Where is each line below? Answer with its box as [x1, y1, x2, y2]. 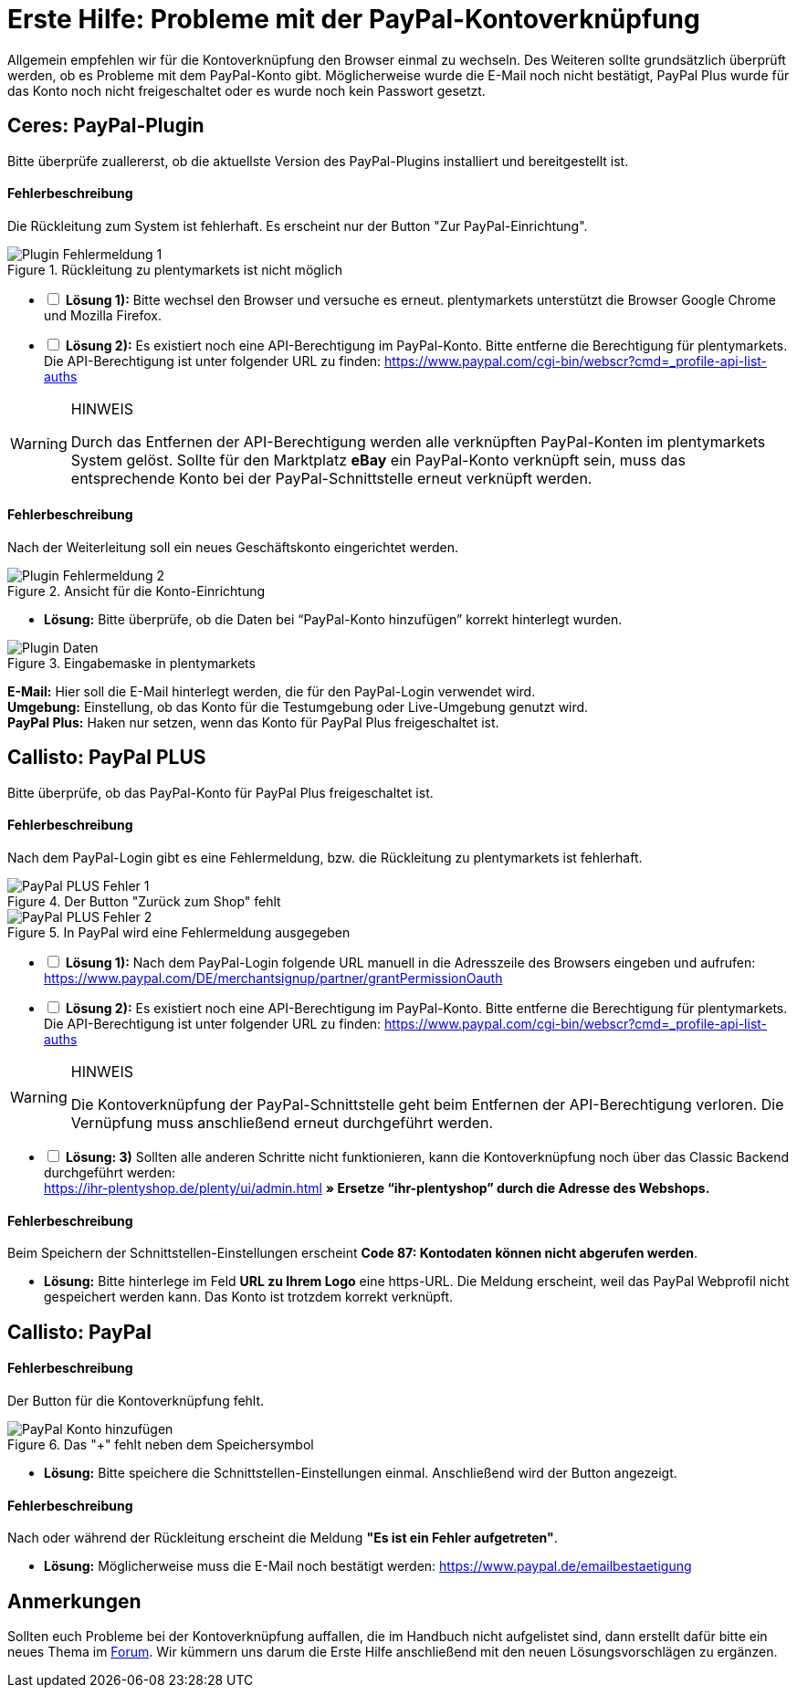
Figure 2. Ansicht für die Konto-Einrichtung [7, 583, 266, 600]
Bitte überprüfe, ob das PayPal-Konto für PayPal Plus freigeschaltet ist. [7, 784, 434, 800]
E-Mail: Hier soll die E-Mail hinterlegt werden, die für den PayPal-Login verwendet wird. [7, 684, 536, 700]
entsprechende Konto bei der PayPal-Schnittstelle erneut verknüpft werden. [70, 468, 593, 487]
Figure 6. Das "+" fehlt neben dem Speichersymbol [7, 1436, 314, 1452]
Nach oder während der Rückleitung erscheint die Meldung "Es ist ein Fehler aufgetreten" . [7, 1530, 558, 1546]
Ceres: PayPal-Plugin [7, 114, 204, 138]
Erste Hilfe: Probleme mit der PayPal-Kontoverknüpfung [7, 4, 700, 35]
